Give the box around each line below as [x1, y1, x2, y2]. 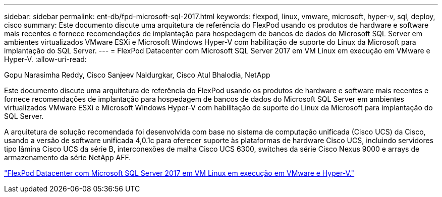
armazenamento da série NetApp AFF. [4, 153, 131, 162]
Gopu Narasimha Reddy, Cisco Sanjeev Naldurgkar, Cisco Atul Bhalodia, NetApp [4, 71, 270, 79]
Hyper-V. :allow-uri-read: [4, 55, 87, 63]
